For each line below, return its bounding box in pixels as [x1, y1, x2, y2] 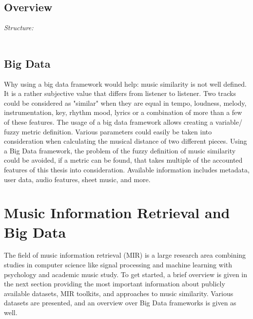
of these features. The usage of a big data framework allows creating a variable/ [4, 116, 242, 127]
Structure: [4, 22, 34, 33]
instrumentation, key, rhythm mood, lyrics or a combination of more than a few [4, 107, 242, 117]
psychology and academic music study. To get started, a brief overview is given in [4, 269, 248, 279]
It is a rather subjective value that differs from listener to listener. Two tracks [4, 88, 236, 98]
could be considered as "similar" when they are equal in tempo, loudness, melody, [4, 97, 247, 108]
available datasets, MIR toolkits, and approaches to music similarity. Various [4, 288, 234, 298]
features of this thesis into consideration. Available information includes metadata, [4, 164, 250, 174]
